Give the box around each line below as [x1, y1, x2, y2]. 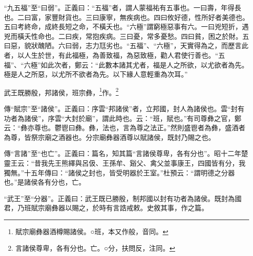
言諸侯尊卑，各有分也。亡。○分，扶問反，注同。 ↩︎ [15, 242, 175, 253]
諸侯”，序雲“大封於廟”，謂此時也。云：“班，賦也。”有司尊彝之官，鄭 [24, 113, 242, 123]
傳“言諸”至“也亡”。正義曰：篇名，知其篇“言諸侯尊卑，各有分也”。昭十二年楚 [4, 148, 248, 158]
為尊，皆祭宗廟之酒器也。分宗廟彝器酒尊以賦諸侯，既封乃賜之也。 [4, 132, 215, 142]
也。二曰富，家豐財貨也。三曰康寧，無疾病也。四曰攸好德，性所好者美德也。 [4, 12, 249, 22]
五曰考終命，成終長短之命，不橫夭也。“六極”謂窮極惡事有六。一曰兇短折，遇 [4, 21, 249, 32]
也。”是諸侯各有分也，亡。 [4, 177, 86, 187]
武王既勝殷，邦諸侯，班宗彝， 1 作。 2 [4, 85, 119, 97]
